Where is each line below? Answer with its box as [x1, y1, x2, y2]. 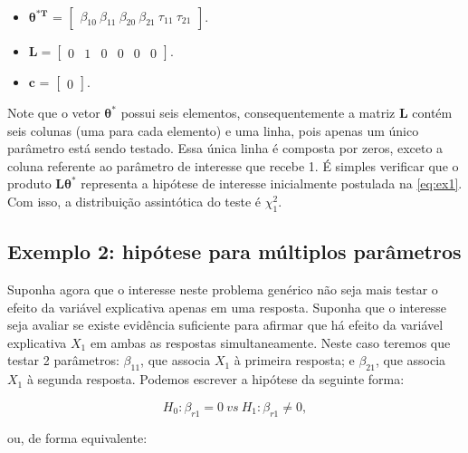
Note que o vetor [7, 103, 100, 121]
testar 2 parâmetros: [7, 351, 119, 370]
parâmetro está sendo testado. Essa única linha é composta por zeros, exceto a [7, 139, 444, 158]
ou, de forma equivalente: [7, 428, 148, 447]
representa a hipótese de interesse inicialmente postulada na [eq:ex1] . [81, 174, 463, 193]
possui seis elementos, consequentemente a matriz [120, 103, 396, 121]
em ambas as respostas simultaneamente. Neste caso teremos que [90, 333, 451, 352]
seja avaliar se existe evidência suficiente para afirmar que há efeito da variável [7, 315, 444, 334]
